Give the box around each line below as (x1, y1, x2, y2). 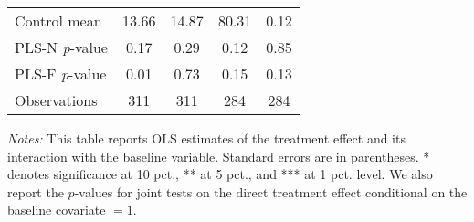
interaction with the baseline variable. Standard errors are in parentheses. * (7, 146, 430, 165)
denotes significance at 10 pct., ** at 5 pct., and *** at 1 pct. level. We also (7, 164, 433, 184)
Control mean (15, 10, 102, 31)
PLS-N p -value (15, 37, 108, 58)
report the (7, 182, 64, 201)
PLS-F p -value (15, 63, 107, 84)
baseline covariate (7, 200, 106, 219)
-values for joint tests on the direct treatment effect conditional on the (74, 182, 468, 201)
